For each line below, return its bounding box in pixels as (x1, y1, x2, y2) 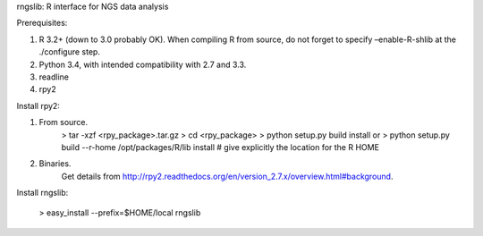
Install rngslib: (16, 188, 69, 198)
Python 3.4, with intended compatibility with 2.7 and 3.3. (38, 59, 247, 70)
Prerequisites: (16, 18, 68, 29)
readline (38, 72, 69, 82)
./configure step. (38, 46, 100, 57)
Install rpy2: (16, 100, 60, 111)
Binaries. (38, 158, 72, 169)
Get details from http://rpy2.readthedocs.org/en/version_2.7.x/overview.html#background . (61, 171, 394, 181)
